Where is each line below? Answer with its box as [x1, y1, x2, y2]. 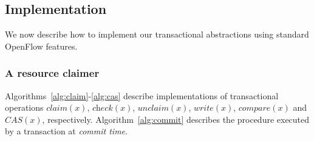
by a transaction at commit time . [5, 125, 128, 137]
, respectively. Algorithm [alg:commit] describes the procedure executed [42, 113, 310, 125]
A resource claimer [5, 65, 100, 80]
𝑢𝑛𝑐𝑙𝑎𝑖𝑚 [137, 104, 169, 113]
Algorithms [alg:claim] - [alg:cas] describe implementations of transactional [5, 89, 279, 102]
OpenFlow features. [5, 39, 78, 52]
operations [5, 101, 44, 114]
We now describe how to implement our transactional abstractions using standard [5, 28, 309, 41]
